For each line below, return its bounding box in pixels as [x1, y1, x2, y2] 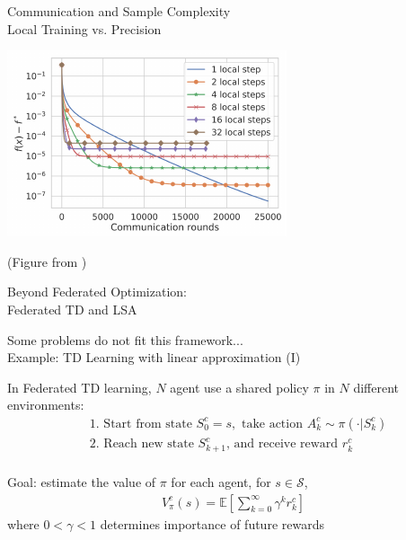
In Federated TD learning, [7, 377, 152, 396]
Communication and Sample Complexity [7, 2, 231, 20]
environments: [7, 395, 84, 414]
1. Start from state [89, 417, 192, 430]
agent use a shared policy [170, 377, 309, 396]
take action [241, 417, 303, 430]
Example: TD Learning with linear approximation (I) [7, 348, 301, 367]
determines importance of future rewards [100, 514, 324, 533]
